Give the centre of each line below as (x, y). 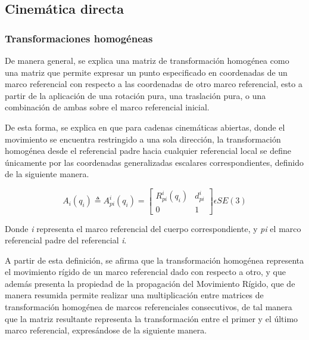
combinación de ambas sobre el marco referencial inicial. (107, 107)
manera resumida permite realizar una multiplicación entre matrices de (134, 295)
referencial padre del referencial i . (66, 240)
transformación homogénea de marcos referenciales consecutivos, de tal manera (149, 307)
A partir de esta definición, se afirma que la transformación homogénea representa (154, 260)
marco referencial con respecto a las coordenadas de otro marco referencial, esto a (154, 84)
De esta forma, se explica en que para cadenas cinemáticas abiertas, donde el (145, 127)
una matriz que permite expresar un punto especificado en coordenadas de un (146, 72)
